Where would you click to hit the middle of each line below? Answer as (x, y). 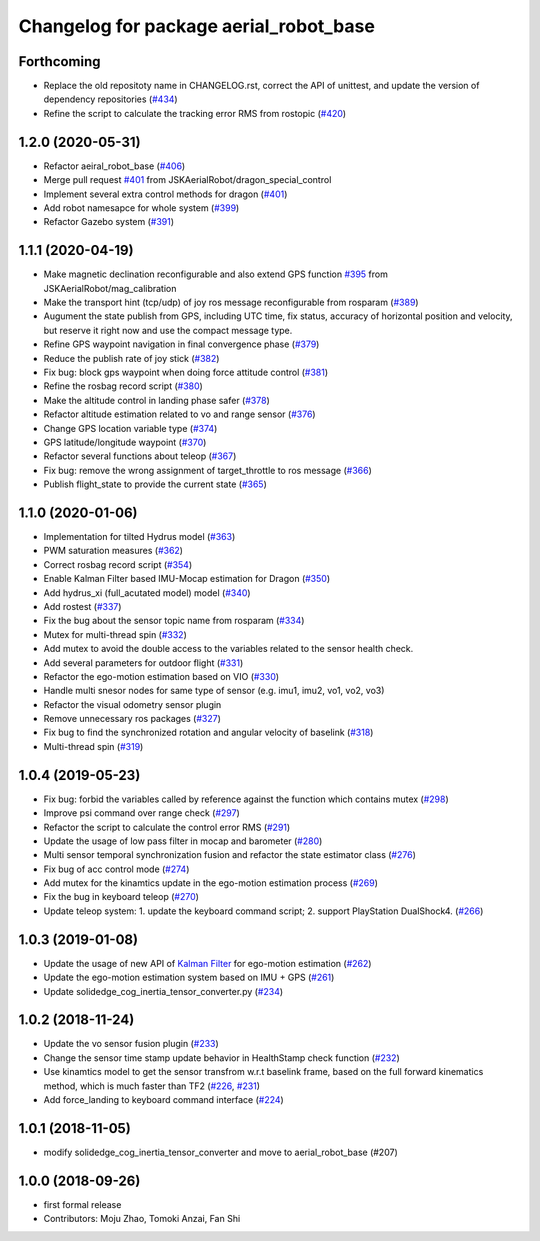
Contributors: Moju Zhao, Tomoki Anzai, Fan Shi (142, 1219)
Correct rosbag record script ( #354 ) (118, 564)
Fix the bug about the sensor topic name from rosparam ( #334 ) (174, 621)
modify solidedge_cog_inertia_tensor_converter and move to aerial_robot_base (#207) (221, 1152)
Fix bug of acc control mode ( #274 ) (116, 869)
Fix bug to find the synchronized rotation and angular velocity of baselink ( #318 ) (208, 732)
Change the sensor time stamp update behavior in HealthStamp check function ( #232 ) (221, 1057)
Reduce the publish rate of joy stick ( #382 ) (131, 358)
